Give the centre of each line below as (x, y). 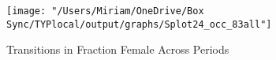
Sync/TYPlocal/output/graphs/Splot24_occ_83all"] (139, 24)
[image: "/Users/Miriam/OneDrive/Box (105, 11)
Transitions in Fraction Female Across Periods (118, 49)
